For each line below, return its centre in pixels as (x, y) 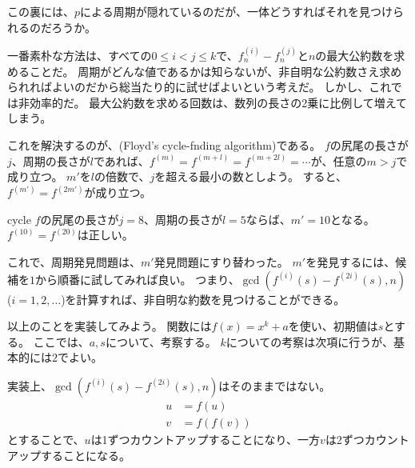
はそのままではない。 (275, 385)
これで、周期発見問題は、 (74, 261)
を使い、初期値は (333, 326)
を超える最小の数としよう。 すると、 (251, 176)
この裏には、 (41, 11)
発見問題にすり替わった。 (221, 261)
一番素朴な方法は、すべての (80, 55)
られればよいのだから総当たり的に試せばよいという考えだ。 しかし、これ (199, 87)
